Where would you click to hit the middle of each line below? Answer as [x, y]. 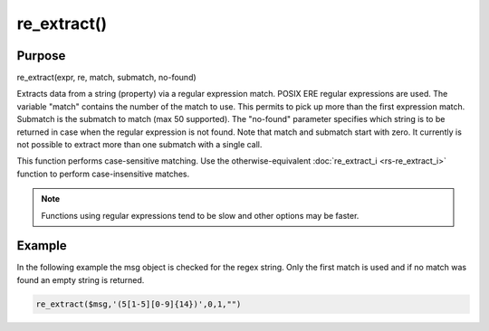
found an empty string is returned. [81, 279]
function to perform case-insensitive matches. [103, 174]
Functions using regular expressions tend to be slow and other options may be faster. [200, 215]
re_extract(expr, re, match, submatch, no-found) [106, 78]
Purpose [41, 56]
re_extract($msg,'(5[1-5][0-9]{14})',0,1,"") [139, 304]
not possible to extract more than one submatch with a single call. [139, 145]
